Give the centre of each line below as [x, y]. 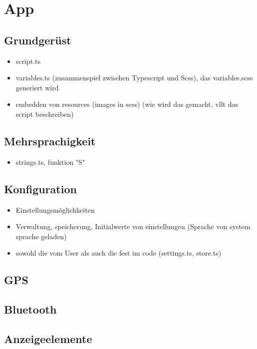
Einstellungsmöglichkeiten [55, 209]
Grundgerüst [38, 40]
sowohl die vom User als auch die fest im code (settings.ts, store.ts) [119, 253]
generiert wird [37, 87]
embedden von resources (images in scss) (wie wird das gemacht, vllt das [127, 104]
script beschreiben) [45, 114]
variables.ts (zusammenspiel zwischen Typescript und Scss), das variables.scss [134, 78]
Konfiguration [40, 188]
